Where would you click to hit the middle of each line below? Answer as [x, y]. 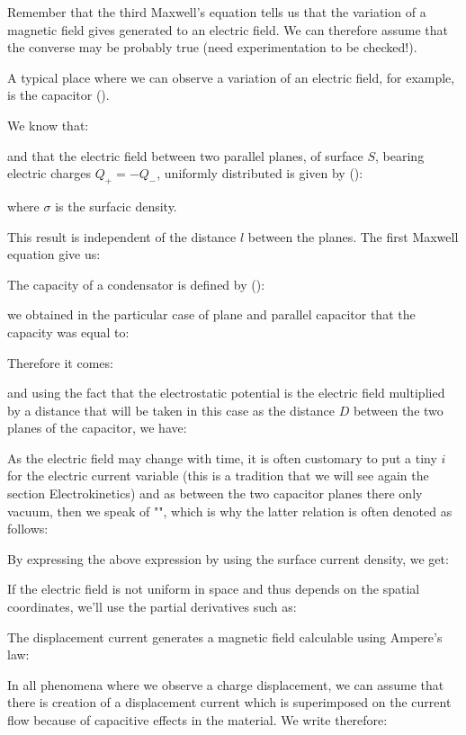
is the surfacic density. [116, 206]
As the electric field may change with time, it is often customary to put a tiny [222, 457]
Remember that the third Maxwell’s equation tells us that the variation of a [217, 12]
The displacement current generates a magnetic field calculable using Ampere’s [225, 636]
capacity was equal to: [68, 332]
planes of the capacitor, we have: [97, 428]
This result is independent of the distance [122, 236]
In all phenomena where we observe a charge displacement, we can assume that [226, 684]
